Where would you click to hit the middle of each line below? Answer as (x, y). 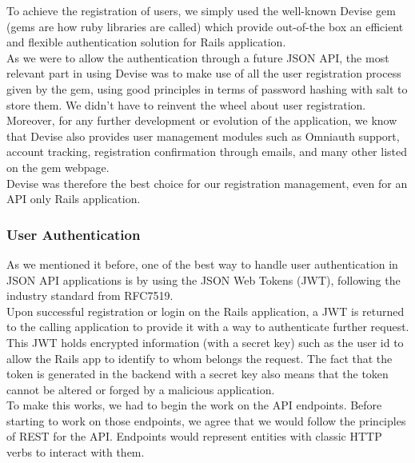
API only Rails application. (74, 199)
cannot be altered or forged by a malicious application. (141, 389)
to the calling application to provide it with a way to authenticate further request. (208, 327)
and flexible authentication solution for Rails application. (146, 42)
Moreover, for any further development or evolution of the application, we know (202, 120)
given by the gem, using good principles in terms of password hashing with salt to (207, 88)
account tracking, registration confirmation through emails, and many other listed (207, 152)
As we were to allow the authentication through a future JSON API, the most (198, 57)
